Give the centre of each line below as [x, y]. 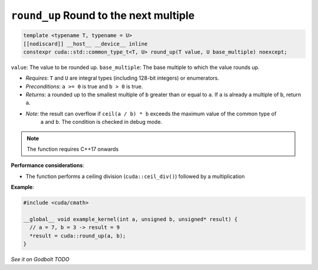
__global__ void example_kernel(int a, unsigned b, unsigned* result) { [130, 219]
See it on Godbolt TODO [40, 259]
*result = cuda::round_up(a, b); [78, 236]
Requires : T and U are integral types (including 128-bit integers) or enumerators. [122, 78]
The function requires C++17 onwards [73, 149]
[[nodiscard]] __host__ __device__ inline [85, 44]
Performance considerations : [48, 166]
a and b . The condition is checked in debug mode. [101, 122]
